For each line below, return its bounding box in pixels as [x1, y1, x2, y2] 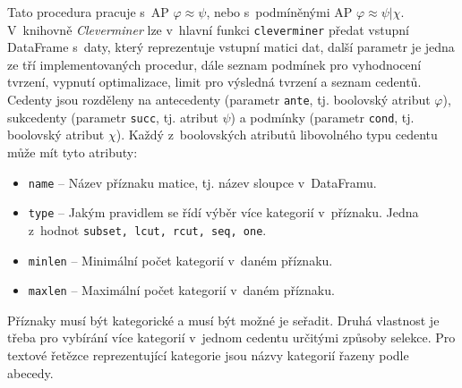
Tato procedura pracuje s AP [7, 3, 169, 21]
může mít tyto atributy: [7, 142, 138, 161]
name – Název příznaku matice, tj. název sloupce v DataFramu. [28, 173, 377, 191]
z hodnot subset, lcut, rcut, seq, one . [28, 220, 267, 239]
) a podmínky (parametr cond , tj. [230, 107, 415, 126]
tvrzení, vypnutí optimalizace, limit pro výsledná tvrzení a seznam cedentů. [7, 72, 422, 91]
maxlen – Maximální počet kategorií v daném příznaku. [28, 281, 335, 299]
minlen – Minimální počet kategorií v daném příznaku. [28, 250, 333, 269]
